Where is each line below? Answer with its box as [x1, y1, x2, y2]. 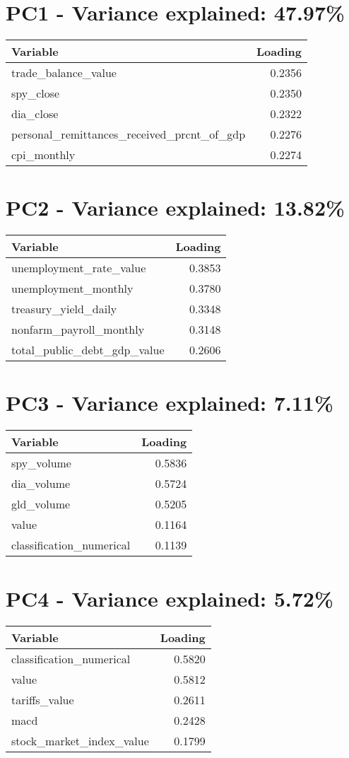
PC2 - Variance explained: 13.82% [6, 193, 345, 222]
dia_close [11, 105, 59, 122]
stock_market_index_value [11, 732, 149, 749]
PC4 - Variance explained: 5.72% [6, 583, 333, 612]
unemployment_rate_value [11, 260, 146, 276]
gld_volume [11, 496, 71, 513]
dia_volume [11, 475, 71, 492]
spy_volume [11, 455, 71, 472]
